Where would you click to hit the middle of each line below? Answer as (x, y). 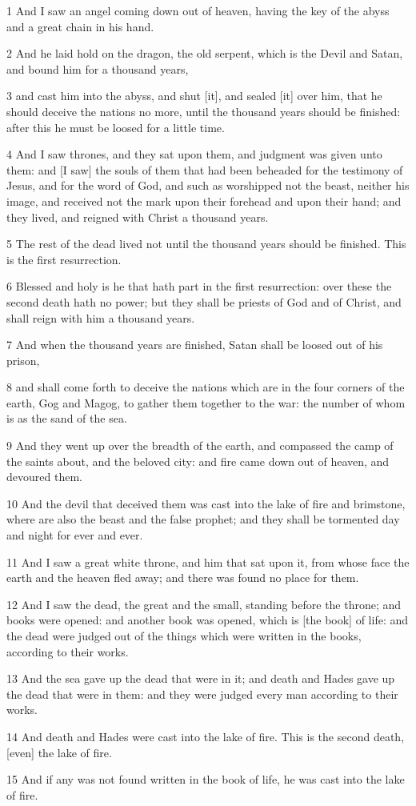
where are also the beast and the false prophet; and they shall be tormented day (203, 519)
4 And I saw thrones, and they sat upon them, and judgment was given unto (194, 154)
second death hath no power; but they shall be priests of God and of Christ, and (204, 301)
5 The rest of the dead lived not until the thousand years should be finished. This (206, 244)
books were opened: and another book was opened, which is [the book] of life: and (208, 620)
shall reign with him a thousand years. (101, 317)
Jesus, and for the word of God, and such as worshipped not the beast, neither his (208, 185)
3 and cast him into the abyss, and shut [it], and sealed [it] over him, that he (194, 96)
